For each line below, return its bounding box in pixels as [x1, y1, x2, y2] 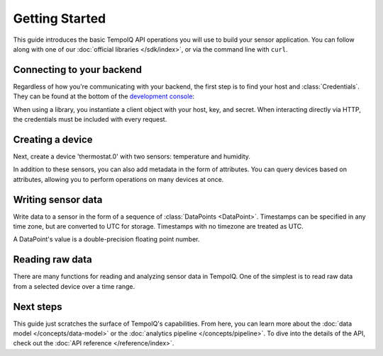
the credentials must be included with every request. [13, 115, 167, 124]
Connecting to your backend [13, 64, 142, 76]
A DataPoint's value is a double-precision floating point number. [13, 235, 200, 243]
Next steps [13, 301, 62, 313]
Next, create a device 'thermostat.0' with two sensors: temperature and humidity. [13, 152, 251, 161]
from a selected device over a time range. [13, 282, 135, 290]
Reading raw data [13, 253, 92, 265]
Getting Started [13, 11, 106, 26]
